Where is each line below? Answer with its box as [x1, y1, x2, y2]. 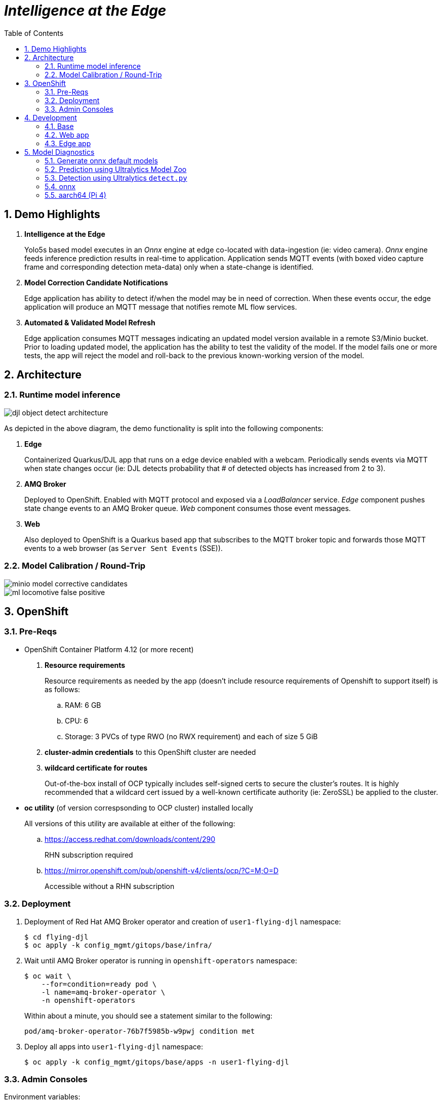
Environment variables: [4, 1092, 81, 1101]
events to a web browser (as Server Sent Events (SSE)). [24, 543, 223, 553]
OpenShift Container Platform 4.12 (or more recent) [24, 645, 194, 654]
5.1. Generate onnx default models [45, 156, 158, 165]
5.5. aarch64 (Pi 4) [45, 190, 106, 199]
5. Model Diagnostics [24, 147, 95, 156]
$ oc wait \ [24, 971, 71, 980]
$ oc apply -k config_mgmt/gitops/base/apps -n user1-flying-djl [24, 1057, 289, 1066]
